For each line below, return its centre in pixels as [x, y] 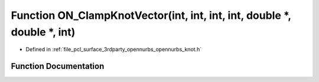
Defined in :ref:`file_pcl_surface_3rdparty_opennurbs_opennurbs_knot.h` [114, 50]
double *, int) [43, 32]
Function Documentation [58, 66]
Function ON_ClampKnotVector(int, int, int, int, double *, [151, 15]
